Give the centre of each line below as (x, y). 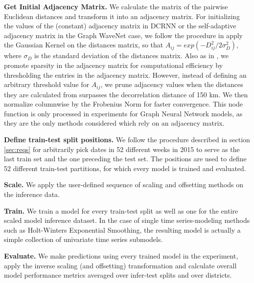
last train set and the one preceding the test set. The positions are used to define (125, 159)
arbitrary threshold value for (47, 84)
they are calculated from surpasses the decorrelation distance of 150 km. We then (126, 94)
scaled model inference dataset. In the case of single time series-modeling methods (127, 220)
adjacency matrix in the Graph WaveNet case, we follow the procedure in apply (124, 35)
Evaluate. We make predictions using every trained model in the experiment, (121, 255)
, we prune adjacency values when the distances (172, 84)
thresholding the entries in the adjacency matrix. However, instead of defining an (125, 75)
